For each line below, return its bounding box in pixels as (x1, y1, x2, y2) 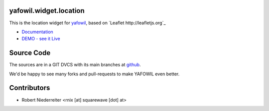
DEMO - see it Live (21, 36, 60, 42)
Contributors (9, 84, 50, 92)
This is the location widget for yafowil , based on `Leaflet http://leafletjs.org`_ (9, 20, 166, 26)
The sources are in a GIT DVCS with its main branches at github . (9, 62, 141, 68)
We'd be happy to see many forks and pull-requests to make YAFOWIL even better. (9, 71, 180, 77)
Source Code (9, 49, 51, 57)
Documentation (21, 29, 53, 35)
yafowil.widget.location (9, 6, 85, 15)
